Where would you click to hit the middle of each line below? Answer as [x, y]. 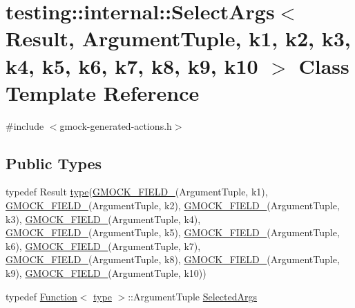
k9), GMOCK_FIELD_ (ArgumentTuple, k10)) [106, 273]
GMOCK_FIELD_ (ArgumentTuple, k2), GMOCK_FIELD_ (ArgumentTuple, [173, 205]
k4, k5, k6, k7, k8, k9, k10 [132, 65]
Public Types [54, 163]
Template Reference [103, 92]
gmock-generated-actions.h [116, 125]
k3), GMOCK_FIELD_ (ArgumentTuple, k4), [103, 219]
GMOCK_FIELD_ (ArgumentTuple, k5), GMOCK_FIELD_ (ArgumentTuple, [173, 232]
